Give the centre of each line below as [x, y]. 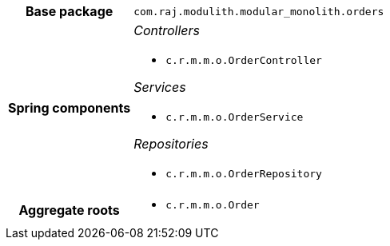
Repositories [171, 144]
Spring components [70, 107]
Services [160, 87]
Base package [69, 11]
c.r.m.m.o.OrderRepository [244, 174]
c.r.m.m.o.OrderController [244, 60]
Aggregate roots [69, 210]
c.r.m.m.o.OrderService [235, 117]
